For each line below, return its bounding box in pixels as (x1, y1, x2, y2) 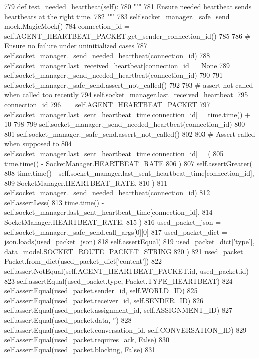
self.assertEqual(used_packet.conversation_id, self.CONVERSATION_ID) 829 (4, 324, 247, 335)
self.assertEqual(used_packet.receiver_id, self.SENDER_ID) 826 (4, 295, 203, 305)
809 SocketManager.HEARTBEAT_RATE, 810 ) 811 (4, 177, 168, 188)
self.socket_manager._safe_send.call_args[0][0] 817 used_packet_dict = (4, 226, 227, 237)
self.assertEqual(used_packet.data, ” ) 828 (4, 315, 132, 325)
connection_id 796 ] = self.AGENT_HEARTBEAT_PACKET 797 (4, 99, 210, 109)
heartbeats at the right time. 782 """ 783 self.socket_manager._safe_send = (4, 11, 238, 21)
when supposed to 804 (4, 138, 72, 149)
